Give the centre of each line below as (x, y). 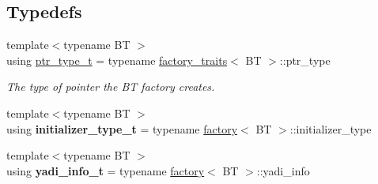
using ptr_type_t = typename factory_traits (117, 60)
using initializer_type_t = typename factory (122, 128)
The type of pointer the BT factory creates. (111, 86)
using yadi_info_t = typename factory (106, 170)
